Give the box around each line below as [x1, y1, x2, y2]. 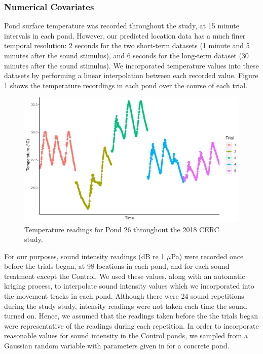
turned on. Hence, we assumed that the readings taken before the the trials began [4, 310, 258, 321]
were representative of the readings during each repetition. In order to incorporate [4, 320, 259, 331]
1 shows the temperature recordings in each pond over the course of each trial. [4, 80, 248, 90]
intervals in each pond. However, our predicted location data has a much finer [4, 30, 246, 41]
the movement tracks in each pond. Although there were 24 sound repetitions [4, 291, 244, 301]
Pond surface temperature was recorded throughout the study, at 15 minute [4, 20, 239, 31]
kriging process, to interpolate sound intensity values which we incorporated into [4, 280, 254, 291]
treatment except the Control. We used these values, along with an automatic [4, 270, 245, 281]
